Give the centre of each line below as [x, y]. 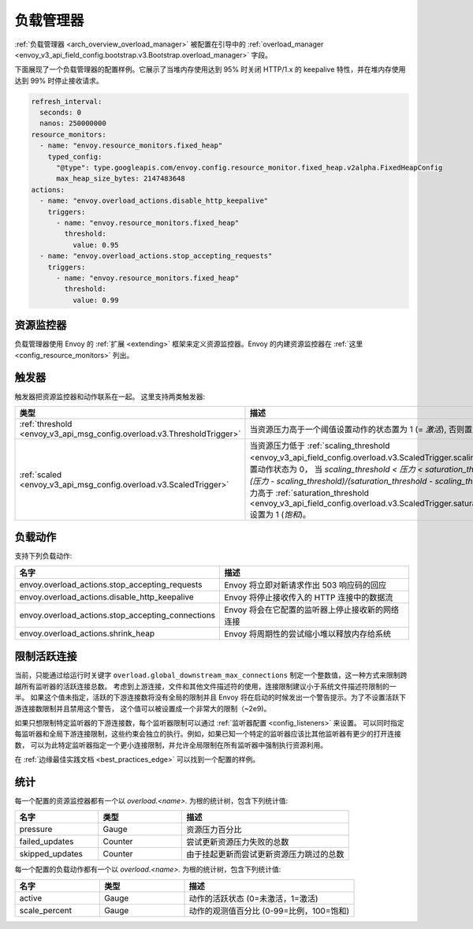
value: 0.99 [95, 300]
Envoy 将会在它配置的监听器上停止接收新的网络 [312, 610]
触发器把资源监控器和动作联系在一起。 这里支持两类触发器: [110, 396]
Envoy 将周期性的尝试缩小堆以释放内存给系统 [308, 633]
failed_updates [47, 841]
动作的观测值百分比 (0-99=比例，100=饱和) [269, 911]
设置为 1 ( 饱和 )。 [280, 514]
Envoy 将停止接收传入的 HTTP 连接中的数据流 [309, 597]
